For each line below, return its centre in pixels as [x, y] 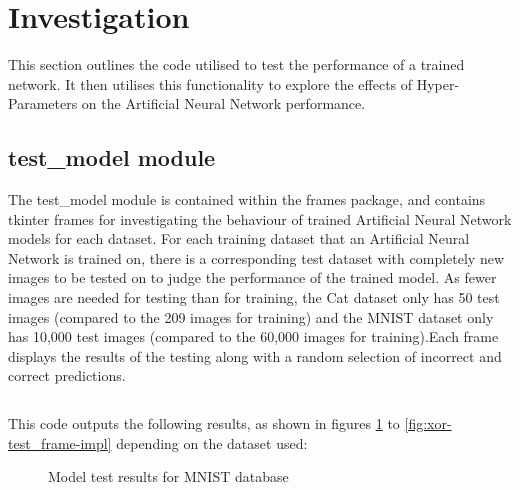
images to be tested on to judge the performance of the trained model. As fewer [252, 277]
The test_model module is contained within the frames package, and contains [247, 199]
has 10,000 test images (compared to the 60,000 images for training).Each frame [253, 336]
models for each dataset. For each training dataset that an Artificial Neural [239, 238]
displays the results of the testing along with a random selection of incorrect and [255, 355]
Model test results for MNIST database [168, 476]
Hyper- [438, 83]
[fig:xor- [428, 423]
